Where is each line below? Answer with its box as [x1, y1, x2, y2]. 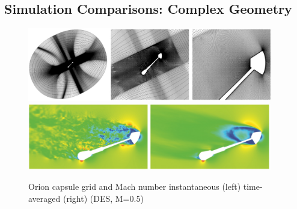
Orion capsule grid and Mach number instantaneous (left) [28, 180, 241, 193]
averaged [28, 192, 61, 204]
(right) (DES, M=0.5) [63, 192, 144, 204]
